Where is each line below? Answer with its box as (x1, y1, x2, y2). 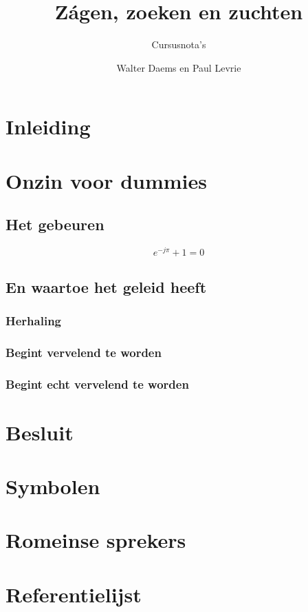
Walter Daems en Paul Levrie (116, 60, 241, 74)
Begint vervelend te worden (5, 343, 162, 360)
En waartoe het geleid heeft (5, 276, 207, 297)
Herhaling (5, 312, 61, 329)
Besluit (5, 418, 74, 446)
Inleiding (5, 112, 91, 141)
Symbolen (5, 472, 100, 500)
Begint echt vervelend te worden (5, 375, 189, 392)
